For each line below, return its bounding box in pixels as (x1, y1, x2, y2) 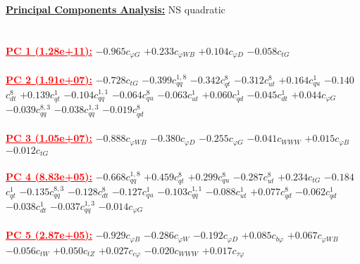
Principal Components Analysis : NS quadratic (6, 2, 225, 16)
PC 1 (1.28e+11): (6, 43, 93, 58)
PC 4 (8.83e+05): (6, 169, 93, 183)
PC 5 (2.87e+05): (6, 227, 93, 242)
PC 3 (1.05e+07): (6, 131, 93, 145)
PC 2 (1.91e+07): (6, 72, 93, 86)
